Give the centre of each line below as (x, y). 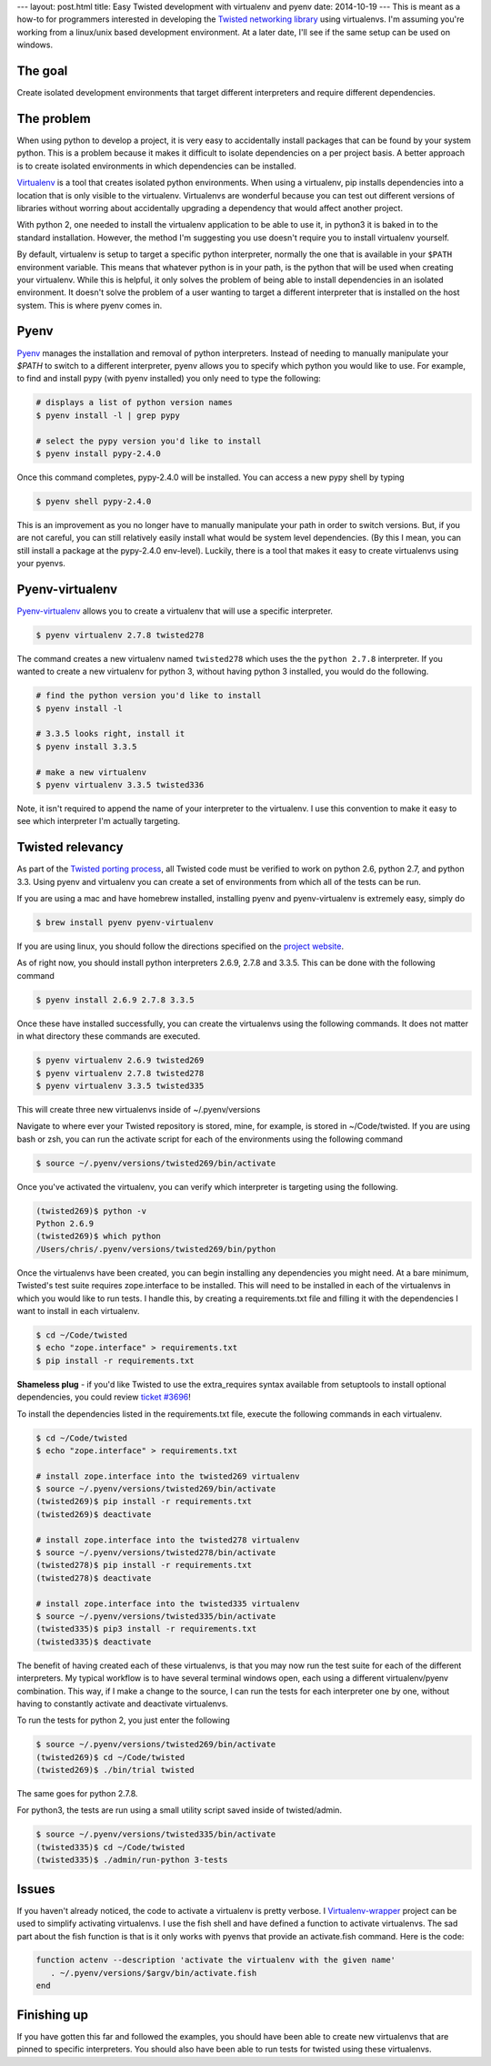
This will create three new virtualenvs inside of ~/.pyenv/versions (139, 1109)
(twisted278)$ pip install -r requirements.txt (144, 1565)
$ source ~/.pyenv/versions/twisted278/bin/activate (156, 1553)
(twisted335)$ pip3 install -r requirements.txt (146, 1629)
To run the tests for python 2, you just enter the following (124, 1720)
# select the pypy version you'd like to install (149, 441)
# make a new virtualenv (91, 772)
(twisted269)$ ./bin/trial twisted (115, 1770)
